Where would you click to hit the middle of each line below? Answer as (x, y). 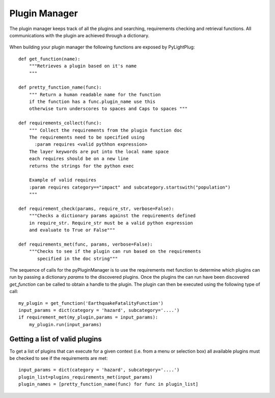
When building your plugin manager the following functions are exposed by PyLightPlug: (102, 47)
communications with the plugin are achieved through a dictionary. (79, 35)
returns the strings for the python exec (81, 166)
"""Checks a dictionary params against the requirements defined (112, 216)
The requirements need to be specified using (87, 137)
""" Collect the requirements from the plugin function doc (106, 130)
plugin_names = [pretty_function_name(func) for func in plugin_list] (108, 384)
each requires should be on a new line (79, 159)
